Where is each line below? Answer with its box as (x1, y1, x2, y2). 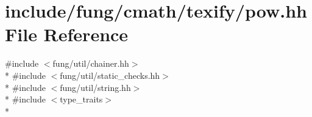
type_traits (60, 93, 103, 105)
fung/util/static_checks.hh (60, 69, 160, 81)
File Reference (5, 22, 129, 47)
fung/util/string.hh (60, 81, 131, 93)
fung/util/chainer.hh (52, 57, 129, 70)
